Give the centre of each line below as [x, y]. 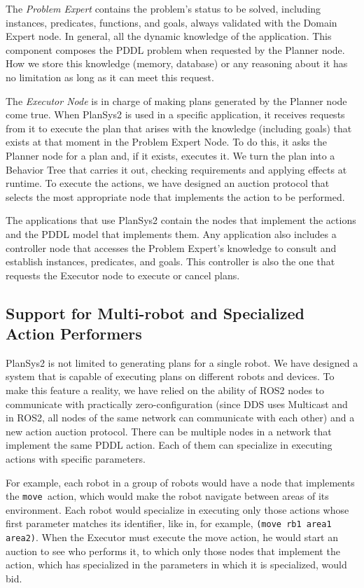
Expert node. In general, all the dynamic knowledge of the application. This [169, 36]
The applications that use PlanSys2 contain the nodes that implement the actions [181, 220]
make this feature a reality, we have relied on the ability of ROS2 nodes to [165, 390]
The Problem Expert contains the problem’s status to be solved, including [163, 8]
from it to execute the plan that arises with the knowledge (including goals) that [179, 128]
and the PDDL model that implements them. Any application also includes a [171, 233]
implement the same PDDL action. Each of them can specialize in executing [169, 445]
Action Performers [74, 334]
